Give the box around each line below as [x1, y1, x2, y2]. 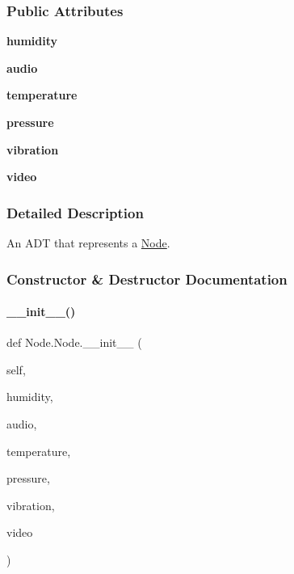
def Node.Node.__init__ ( [6, 334, 142, 351]
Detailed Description [6, 202, 144, 222]
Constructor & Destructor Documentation [6, 268, 288, 289]
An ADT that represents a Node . [6, 234, 170, 251]
